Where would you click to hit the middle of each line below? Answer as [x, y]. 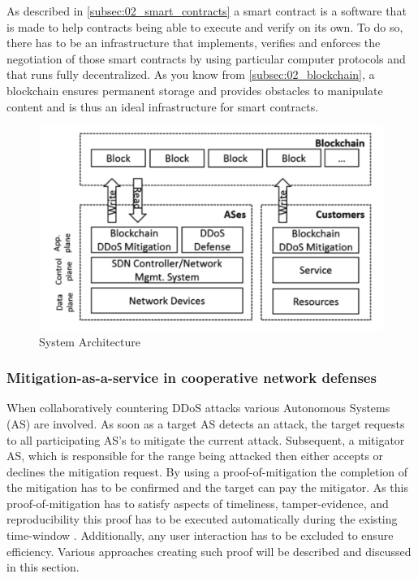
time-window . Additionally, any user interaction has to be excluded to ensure [200, 535]
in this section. [43, 567]
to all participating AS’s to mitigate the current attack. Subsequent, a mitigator [206, 439]
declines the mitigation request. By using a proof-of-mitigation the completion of [207, 471]
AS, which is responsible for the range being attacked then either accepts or [195, 456]
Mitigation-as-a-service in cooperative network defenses [192, 378]
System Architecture [90, 341]
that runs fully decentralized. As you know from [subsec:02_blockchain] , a [191, 74]
